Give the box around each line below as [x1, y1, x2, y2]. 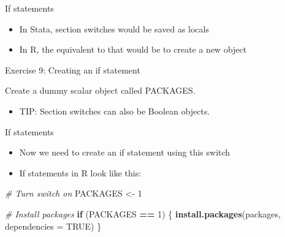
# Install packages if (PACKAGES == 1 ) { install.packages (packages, [5, 207, 281, 220]
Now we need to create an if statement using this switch [19, 146, 230, 159]
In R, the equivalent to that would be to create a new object [19, 43, 247, 56]
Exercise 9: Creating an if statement [5, 63, 140, 76]
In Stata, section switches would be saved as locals [19, 22, 209, 35]
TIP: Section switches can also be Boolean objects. [19, 104, 210, 117]
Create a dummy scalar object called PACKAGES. [5, 84, 196, 97]
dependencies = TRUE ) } [5, 219, 102, 232]
